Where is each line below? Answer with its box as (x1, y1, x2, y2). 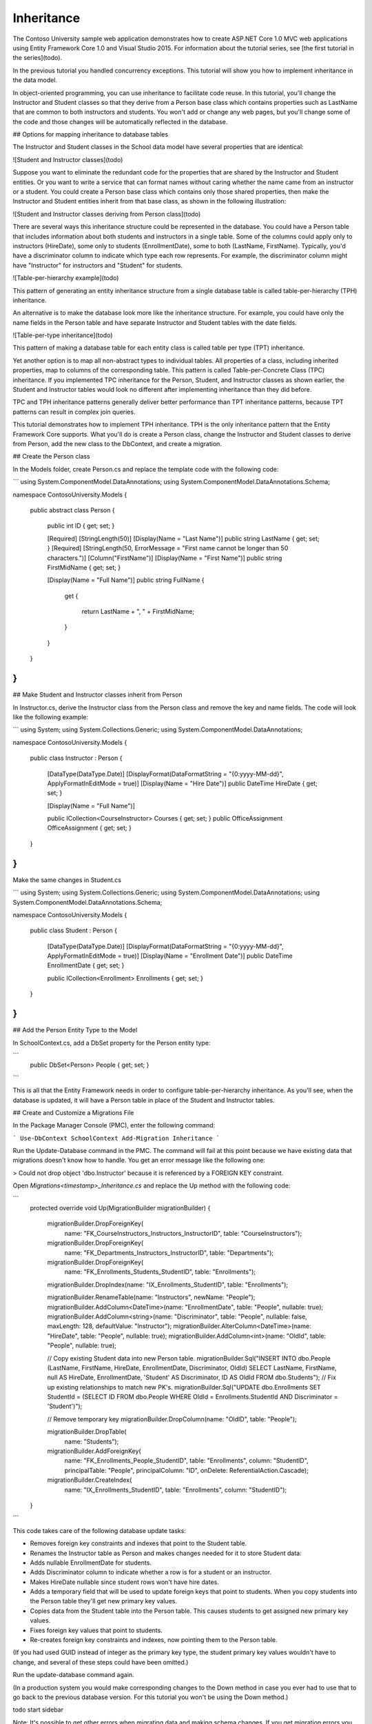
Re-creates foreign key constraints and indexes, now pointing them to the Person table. (30, 1636, 278, 1644)
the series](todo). (12, 54, 62, 62)
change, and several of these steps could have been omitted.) (12, 1658, 189, 1666)
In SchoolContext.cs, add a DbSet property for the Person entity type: (12, 1039, 211, 1047)
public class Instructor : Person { (30, 754, 123, 762)
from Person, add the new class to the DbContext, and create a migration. (12, 440, 222, 448)
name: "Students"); (64, 1437, 119, 1445)
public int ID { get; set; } (47, 521, 115, 530)
